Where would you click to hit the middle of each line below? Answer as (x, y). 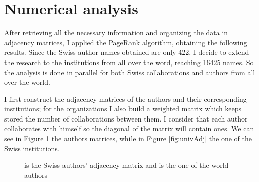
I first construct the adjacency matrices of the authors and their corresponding (125, 99)
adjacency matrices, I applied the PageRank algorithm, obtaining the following (126, 42)
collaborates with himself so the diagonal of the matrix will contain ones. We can (129, 128)
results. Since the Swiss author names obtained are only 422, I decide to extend (127, 52)
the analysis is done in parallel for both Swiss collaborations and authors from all (130, 72)
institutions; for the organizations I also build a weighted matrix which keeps (123, 109)
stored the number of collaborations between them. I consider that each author (126, 118)
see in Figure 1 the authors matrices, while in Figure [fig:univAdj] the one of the (128, 138)
